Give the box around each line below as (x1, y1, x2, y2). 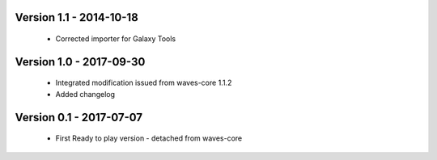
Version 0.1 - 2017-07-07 (15, 110, 143, 124)
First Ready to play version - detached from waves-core (55, 133, 243, 143)
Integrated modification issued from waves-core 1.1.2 (55, 78, 232, 88)
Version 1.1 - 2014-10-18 (15, 11, 139, 24)
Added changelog (55, 89, 116, 99)
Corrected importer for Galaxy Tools (55, 34, 176, 44)
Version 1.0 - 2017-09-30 (15, 55, 146, 69)
